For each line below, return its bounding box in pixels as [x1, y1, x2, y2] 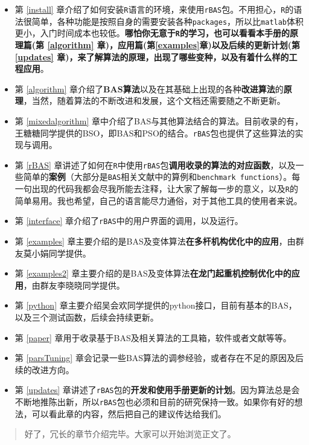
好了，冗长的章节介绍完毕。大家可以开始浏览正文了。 [24, 427, 236, 440]
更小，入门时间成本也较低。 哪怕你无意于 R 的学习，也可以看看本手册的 [14, 27, 290, 39]
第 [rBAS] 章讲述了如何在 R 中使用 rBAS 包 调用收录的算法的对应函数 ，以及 [14, 158, 296, 171]
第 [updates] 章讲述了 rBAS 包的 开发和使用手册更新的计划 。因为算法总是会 [14, 383, 300, 396]
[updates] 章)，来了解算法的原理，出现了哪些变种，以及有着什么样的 [14, 50, 289, 63]
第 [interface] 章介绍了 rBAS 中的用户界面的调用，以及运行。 [14, 214, 243, 227]
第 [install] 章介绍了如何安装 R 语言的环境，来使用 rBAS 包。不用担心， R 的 [14, 3, 294, 15]
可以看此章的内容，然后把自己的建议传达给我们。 [31, 407, 226, 420]
